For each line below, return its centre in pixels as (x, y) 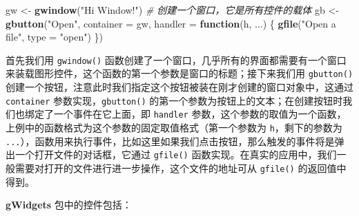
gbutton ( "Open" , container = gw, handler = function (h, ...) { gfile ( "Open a (171, 23)
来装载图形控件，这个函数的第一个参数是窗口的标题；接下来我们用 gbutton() (179, 73)
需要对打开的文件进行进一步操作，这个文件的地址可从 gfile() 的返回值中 (181, 168)
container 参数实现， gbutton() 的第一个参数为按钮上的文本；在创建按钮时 (174, 100)
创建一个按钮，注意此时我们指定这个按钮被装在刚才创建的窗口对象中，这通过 (179, 87)
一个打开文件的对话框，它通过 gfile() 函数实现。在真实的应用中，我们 (176, 154)
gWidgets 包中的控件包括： (69, 205)
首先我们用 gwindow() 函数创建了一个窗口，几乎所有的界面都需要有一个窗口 (176, 60)
